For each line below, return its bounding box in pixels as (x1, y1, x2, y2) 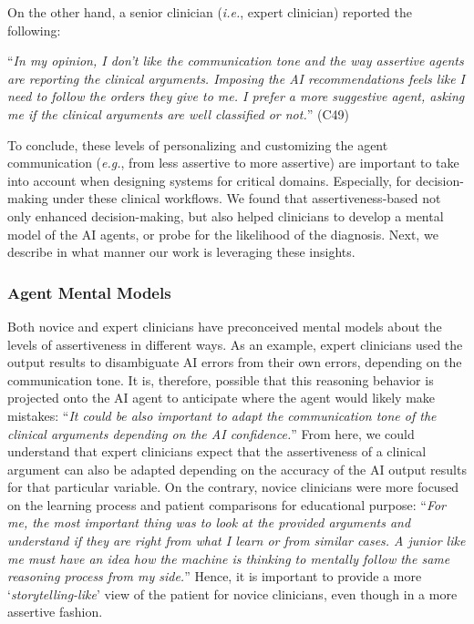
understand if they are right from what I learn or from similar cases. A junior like (7, 531, 466, 550)
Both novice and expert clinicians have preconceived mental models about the (7, 316, 442, 335)
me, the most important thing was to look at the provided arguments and (7, 513, 411, 532)
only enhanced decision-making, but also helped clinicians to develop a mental (7, 206, 444, 225)
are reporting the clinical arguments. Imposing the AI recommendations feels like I (7, 68, 466, 87)
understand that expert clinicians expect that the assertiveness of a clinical (7, 442, 427, 461)
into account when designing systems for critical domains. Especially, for (7, 170, 412, 189)
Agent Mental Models (7, 281, 171, 303)
